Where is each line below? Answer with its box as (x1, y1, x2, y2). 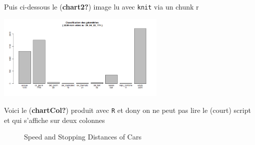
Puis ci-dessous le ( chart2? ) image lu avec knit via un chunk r (4, 2, 199, 12)
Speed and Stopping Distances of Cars (24, 131, 142, 142)
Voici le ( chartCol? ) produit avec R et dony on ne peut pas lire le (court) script (4, 105, 251, 115)
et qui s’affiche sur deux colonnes (4, 114, 105, 125)
